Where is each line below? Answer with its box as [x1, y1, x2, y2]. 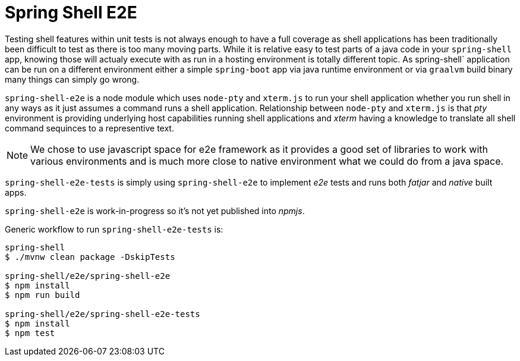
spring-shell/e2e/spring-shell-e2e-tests [5, 309, 200, 319]
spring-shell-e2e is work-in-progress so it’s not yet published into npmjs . [5, 205, 305, 216]
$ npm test [5, 328, 55, 338]
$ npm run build [5, 290, 80, 300]
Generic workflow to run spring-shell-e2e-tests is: [5, 224, 223, 234]
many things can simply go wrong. [5, 74, 140, 84]
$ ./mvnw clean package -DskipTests [5, 252, 175, 262]
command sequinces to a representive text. [5, 123, 174, 133]
